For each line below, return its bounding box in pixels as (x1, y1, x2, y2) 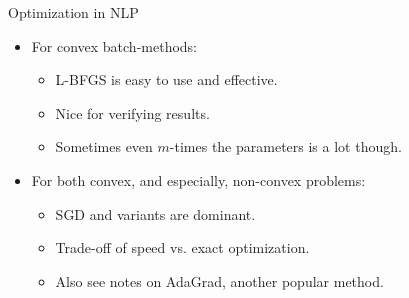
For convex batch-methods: (31, 35, 197, 56)
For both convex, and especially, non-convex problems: (31, 169, 366, 190)
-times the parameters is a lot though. (169, 136, 402, 157)
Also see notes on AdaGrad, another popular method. (55, 270, 384, 291)
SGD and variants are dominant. (55, 203, 256, 224)
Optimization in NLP (8, 2, 139, 22)
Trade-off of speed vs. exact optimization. (55, 237, 310, 258)
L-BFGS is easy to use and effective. (55, 69, 278, 90)
